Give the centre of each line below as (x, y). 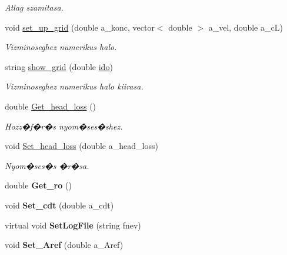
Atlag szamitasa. (34, 7)
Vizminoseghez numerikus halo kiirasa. (74, 86)
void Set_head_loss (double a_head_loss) (81, 146)
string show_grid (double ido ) (59, 66)
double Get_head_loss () (51, 106)
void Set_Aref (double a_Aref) (64, 245)
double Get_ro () (38, 185)
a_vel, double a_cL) (246, 27)
